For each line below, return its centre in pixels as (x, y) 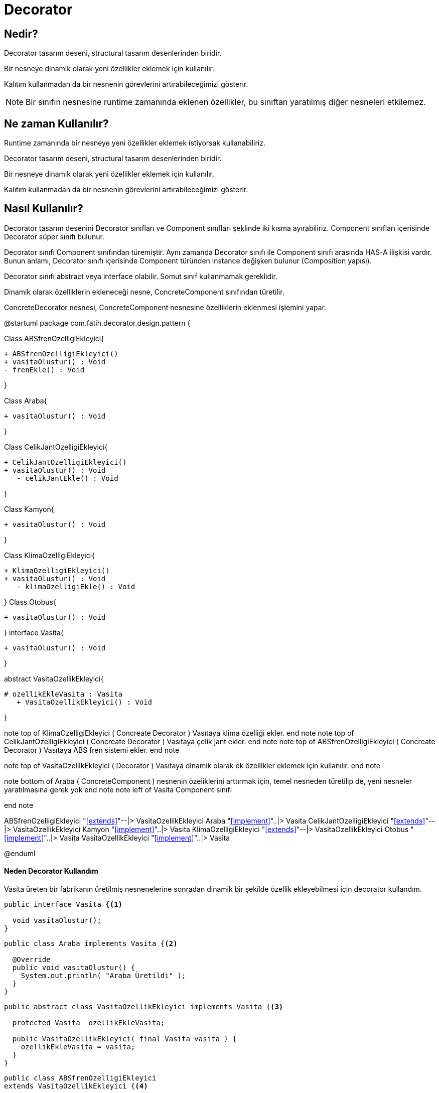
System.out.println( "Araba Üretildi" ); (103, 976)
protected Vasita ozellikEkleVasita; (89, 1023)
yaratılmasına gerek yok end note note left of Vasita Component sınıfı (118, 789)
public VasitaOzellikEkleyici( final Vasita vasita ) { (124, 1039)
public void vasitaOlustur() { (74, 968)
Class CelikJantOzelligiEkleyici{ (56, 447)
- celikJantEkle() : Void (67, 478)
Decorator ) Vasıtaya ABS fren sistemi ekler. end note (92, 750)
